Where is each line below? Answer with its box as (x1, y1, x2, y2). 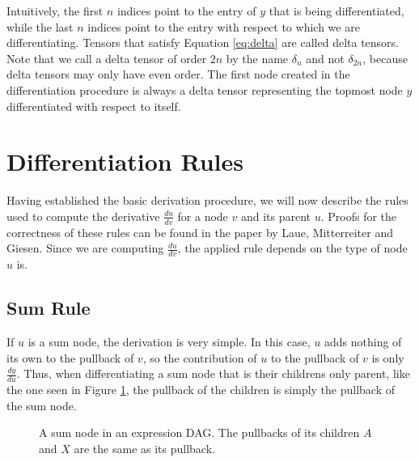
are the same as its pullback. (74, 439, 215, 456)
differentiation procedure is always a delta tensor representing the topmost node (6, 81, 403, 98)
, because (362, 49, 408, 66)
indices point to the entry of (116, 2, 256, 19)
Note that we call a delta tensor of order (6, 49, 207, 66)
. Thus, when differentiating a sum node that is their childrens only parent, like (16, 365, 410, 382)
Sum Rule (6, 295, 91, 320)
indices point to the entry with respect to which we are (87, 18, 360, 35)
